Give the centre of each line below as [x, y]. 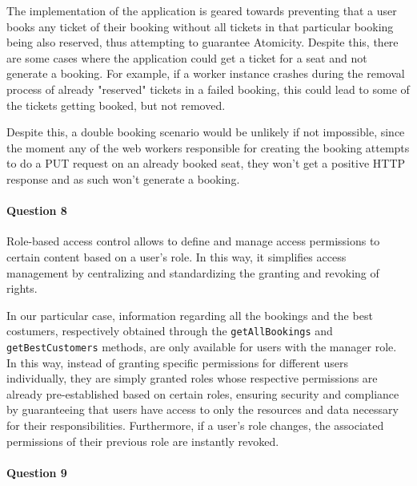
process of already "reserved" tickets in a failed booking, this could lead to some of [208, 89]
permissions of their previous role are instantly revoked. [143, 441]
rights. [22, 288]
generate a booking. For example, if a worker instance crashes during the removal [206, 73]
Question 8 [37, 211]
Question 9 [37, 472]
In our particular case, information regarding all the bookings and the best [190, 315]
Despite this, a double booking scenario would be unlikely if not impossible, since [206, 132]
